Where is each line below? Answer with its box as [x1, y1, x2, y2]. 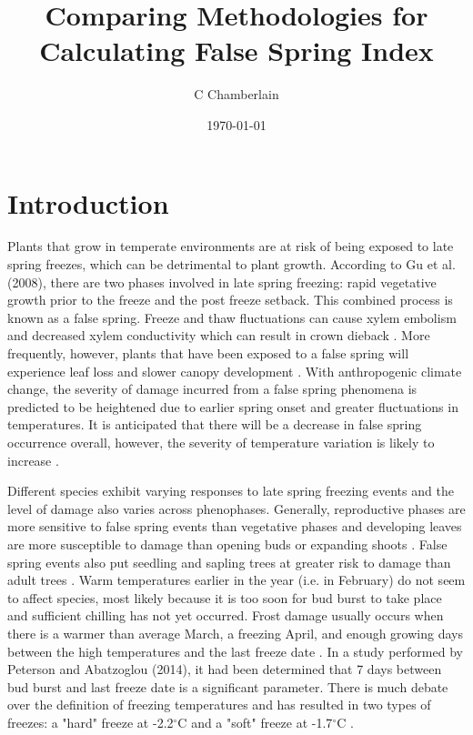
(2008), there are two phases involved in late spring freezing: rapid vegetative [7, 272, 437, 291]
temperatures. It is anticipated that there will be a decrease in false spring [7, 415, 422, 434]
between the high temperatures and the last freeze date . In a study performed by [7, 641, 463, 660]
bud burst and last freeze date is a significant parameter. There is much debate [7, 677, 448, 696]
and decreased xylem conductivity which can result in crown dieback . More [7, 326, 430, 345]
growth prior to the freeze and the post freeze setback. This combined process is [7, 290, 453, 309]
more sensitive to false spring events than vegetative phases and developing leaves [7, 517, 462, 536]
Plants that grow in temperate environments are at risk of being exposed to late [7, 237, 454, 256]
